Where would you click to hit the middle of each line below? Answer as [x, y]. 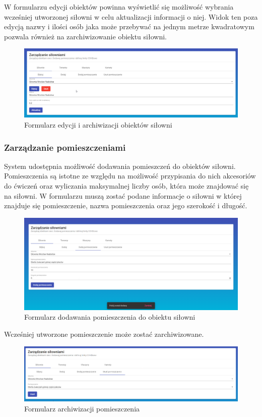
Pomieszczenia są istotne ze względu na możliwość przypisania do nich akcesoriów [130, 176]
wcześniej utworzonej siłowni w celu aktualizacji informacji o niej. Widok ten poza [131, 16]
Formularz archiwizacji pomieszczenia [82, 408]
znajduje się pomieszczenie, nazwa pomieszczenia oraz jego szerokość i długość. [126, 205]
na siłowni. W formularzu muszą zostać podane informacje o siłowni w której [123, 195]
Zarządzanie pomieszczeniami [65, 147]
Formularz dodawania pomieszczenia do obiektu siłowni [110, 317]
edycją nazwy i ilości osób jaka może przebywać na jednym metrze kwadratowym [129, 26]
